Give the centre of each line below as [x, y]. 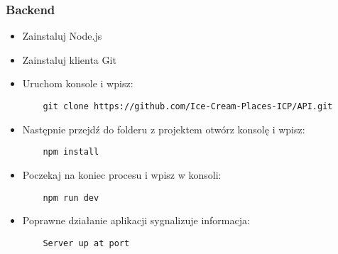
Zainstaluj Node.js [62, 36]
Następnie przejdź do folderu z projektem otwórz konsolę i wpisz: [164, 129]
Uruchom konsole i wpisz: [78, 83]
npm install [71, 152]
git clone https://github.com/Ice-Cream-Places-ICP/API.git [188, 106]
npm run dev [71, 198]
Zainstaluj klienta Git [69, 59]
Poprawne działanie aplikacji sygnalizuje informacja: [136, 220]
